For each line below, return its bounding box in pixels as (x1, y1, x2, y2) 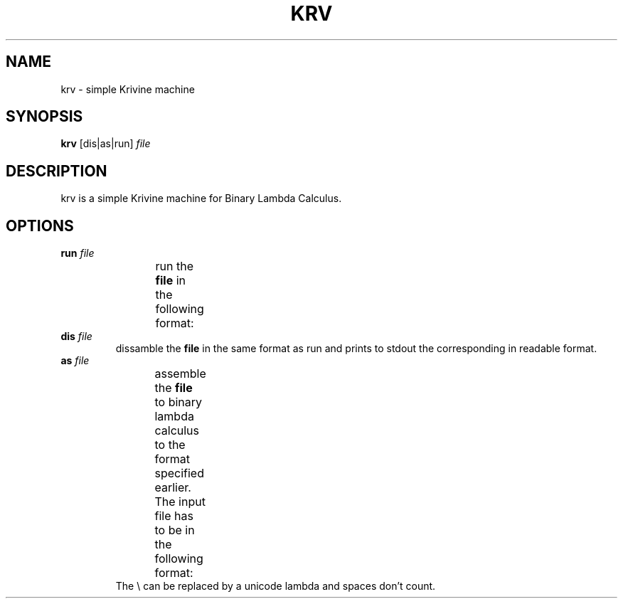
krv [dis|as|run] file (60, 137, 151, 150)
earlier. (154, 480, 191, 495)
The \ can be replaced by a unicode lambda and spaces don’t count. (115, 580, 436, 593)
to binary (154, 395, 203, 410)
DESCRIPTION (6, 161, 107, 180)
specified (154, 466, 204, 481)
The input (154, 494, 206, 509)
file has (154, 509, 193, 524)
